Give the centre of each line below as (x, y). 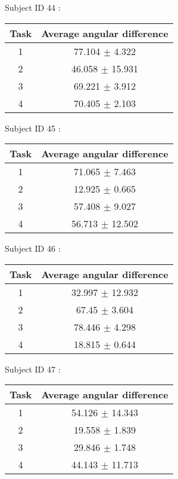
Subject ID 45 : (33, 128)
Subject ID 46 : (33, 248)
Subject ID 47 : (33, 369)
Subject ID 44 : (33, 7)
